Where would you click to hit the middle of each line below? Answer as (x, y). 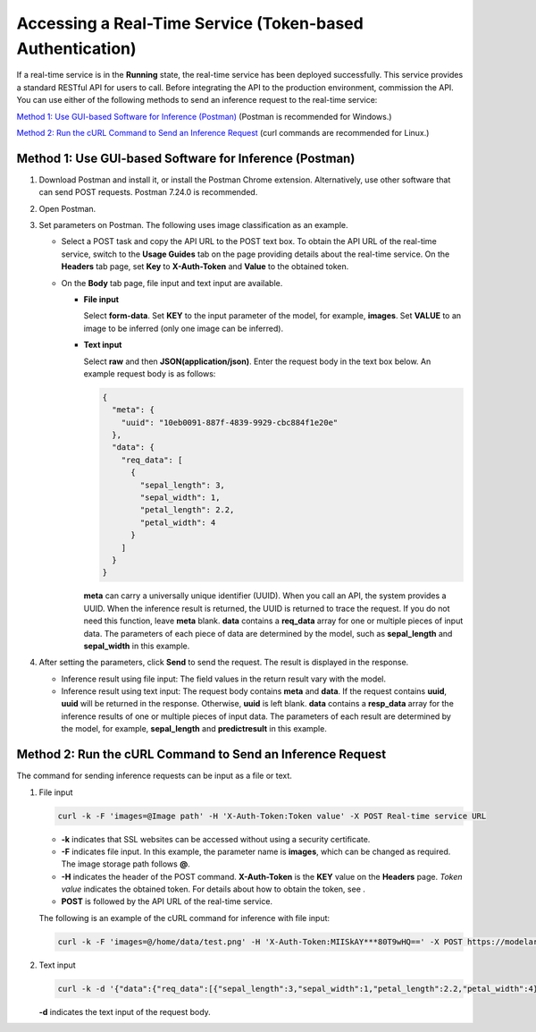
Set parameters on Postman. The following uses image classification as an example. (193, 224)
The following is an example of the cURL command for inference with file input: (184, 918)
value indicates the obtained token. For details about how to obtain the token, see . (214, 889)
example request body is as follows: (150, 373)
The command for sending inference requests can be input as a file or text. (154, 776)
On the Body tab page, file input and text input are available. (172, 283)
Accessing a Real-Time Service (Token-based (190, 23)
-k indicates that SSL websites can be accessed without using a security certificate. (216, 839)
